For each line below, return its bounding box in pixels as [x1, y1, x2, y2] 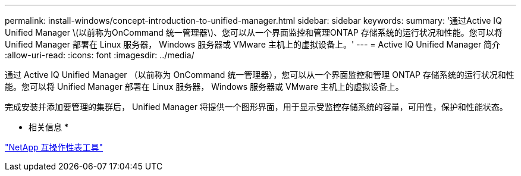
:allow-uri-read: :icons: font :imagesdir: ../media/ [5, 50, 194, 60]
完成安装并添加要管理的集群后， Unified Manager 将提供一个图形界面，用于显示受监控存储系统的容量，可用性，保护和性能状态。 [5, 102, 508, 112]
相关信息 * [29, 122, 68, 132]
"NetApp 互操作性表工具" [5, 142, 103, 152]
